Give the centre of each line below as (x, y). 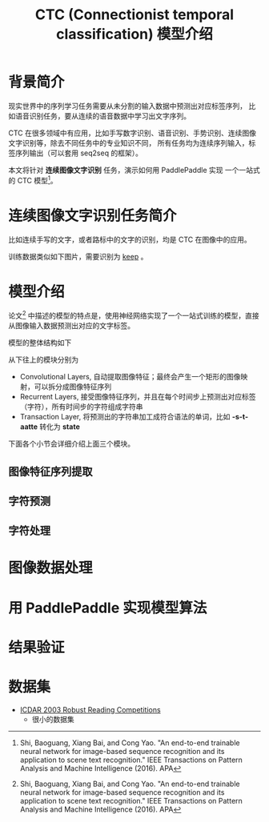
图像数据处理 (51, 568)
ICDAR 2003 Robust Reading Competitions (90, 709)
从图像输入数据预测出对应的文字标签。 (71, 326)
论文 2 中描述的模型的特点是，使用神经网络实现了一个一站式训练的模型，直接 (134, 315)
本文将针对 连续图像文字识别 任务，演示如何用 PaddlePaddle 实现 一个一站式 (134, 170)
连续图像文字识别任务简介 (93, 216)
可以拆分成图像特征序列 (73, 387)
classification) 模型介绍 (134, 34)
